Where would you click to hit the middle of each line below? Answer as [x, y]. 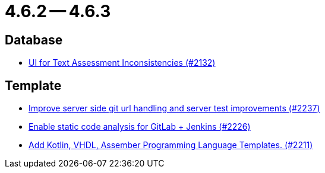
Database [34, 40]
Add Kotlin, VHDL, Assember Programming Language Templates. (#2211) [171, 145]
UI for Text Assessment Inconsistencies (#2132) [122, 63]
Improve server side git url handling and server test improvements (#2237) [174, 108]
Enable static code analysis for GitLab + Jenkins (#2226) [140, 127]
